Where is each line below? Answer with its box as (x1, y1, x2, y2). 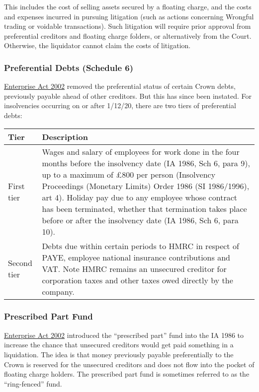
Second (8, 257, 32, 269)
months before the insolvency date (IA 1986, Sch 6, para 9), (42, 157, 250, 169)
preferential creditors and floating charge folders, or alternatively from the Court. (4, 30, 252, 41)
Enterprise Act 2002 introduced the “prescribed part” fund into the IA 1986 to (4, 329, 244, 340)
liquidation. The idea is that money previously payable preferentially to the (4, 349, 234, 359)
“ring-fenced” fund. (4, 378, 62, 389)
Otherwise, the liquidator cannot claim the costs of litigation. (4, 40, 191, 51)
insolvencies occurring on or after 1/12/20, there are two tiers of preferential (4, 100, 236, 111)
